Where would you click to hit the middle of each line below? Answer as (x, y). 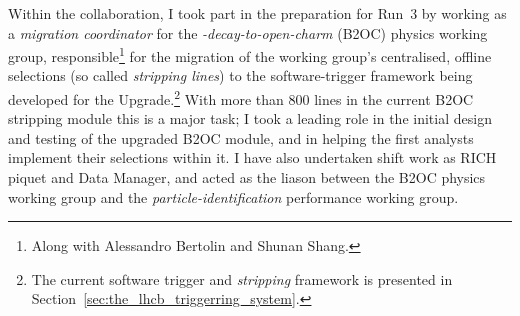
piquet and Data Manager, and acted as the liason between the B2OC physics (247, 177)
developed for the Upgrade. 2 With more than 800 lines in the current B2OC (241, 97)
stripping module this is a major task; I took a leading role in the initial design (250, 118)
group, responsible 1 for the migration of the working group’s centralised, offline (250, 54)
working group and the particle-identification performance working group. (233, 196)
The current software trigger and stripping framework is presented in (242, 278)
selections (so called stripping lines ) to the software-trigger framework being (240, 75)
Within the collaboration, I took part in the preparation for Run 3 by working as (257, 13)
